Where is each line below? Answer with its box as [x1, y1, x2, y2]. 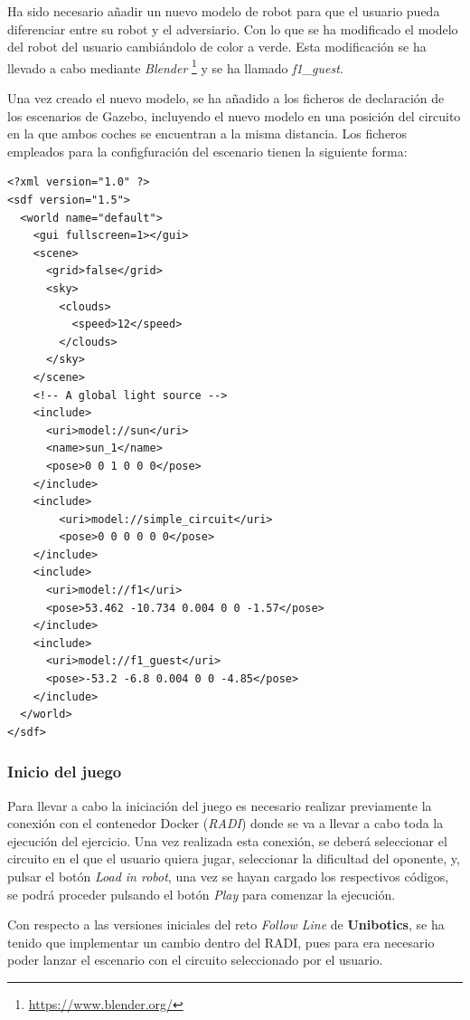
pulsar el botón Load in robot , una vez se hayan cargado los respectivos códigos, [7, 867, 449, 885]
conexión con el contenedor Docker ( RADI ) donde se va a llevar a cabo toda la [7, 814, 444, 833]
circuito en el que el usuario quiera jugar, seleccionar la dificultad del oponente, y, [7, 849, 460, 868]
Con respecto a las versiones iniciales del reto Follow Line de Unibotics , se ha [7, 915, 445, 934]
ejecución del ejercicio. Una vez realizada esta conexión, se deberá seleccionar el [7, 831, 447, 850]
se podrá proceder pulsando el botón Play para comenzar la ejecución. [7, 884, 396, 903]
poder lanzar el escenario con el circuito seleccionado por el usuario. [7, 950, 383, 969]
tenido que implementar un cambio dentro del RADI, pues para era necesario [7, 932, 435, 951]
